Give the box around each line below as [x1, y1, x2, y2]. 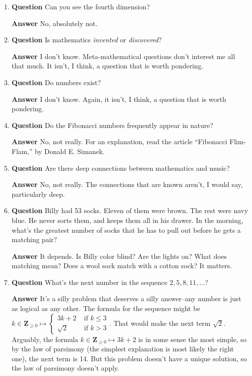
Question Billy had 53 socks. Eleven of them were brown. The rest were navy [11, 205, 248, 216]
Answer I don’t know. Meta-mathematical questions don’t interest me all [11, 51, 235, 61]
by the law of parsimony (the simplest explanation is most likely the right [11, 344, 234, 354]
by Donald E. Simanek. [34, 146, 105, 156]
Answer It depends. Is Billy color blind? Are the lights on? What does [11, 251, 227, 261]
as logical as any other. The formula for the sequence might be [11, 303, 200, 313]
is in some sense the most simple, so [138, 334, 247, 344]
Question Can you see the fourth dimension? [11, 1, 150, 11]
